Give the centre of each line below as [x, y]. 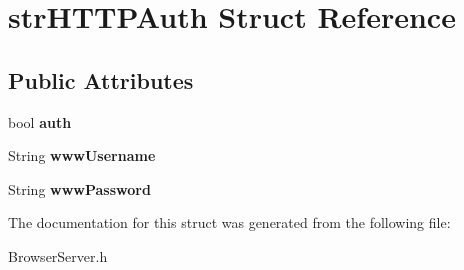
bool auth [40, 121]
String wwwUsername [82, 155]
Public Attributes [101, 79]
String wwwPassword [79, 188]
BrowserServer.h [58, 255]
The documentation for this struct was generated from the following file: [229, 222]
